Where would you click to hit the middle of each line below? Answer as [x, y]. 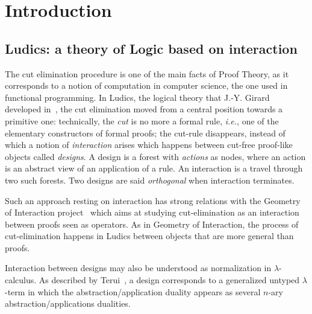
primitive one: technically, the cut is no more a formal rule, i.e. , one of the [142, 120]
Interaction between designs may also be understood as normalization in [138, 268]
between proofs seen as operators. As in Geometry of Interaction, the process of [152, 224]
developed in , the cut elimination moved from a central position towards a [144, 109]
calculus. [21, 280]
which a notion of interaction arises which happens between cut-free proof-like [149, 145]
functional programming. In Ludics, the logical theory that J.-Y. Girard [137, 97]
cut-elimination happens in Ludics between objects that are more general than [149, 236]
